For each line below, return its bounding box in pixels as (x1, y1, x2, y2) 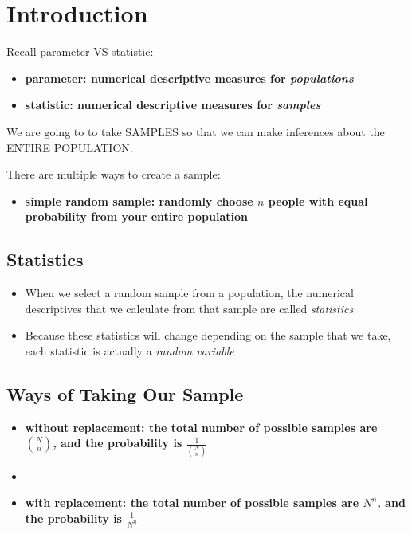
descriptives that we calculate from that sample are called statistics (25, 300, 354, 316)
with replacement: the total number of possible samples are (25, 494, 359, 511)
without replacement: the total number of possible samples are (25, 418, 378, 435)
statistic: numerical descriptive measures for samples (25, 96, 321, 113)
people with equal (268, 192, 368, 209)
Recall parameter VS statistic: (6, 43, 154, 60)
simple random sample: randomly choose (25, 192, 253, 209)
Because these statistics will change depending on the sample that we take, (25, 327, 391, 344)
